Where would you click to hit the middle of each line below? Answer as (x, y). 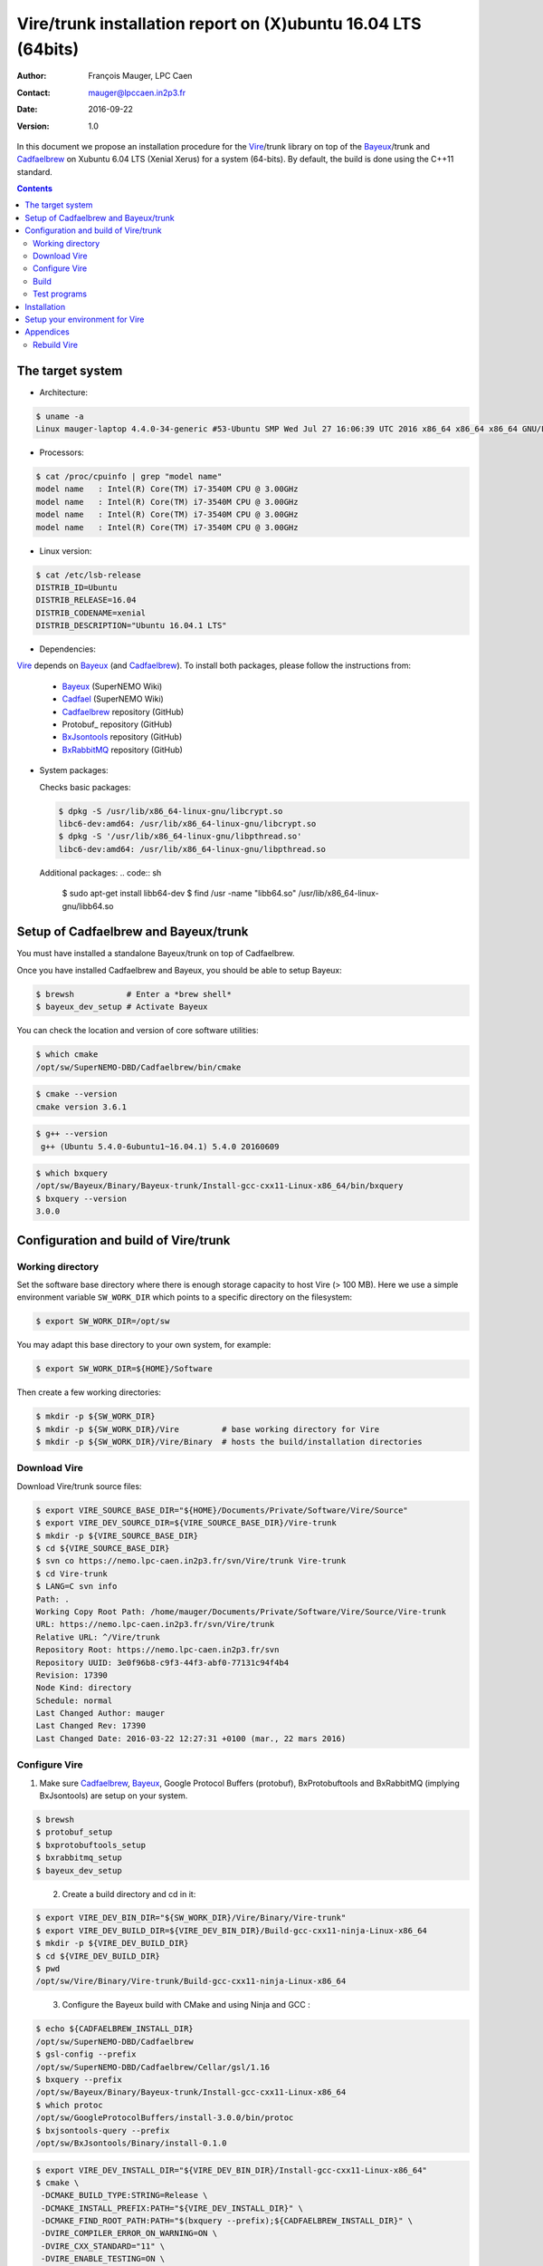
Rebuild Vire (56, 344)
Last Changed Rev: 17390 (91, 1726)
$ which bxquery (72, 1173)
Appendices (47, 332)
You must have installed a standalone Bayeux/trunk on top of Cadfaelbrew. (156, 954)
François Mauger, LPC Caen (140, 76)
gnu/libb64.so (88, 905)
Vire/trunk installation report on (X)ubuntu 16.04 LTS (219, 24)
